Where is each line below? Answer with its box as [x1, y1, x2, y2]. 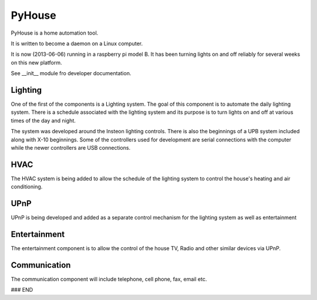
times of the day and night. [11, 117, 76, 124]
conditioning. [11, 183, 43, 190]
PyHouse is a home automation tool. [11, 29, 99, 36]
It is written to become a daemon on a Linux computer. [11, 40, 143, 47]
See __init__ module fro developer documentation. [11, 70, 131, 77]
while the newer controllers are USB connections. [11, 144, 131, 151]
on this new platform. [11, 59, 62, 66]
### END [11, 286, 33, 294]
